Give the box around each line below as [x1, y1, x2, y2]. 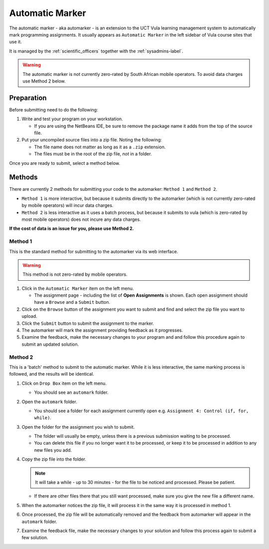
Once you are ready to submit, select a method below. [9, 160, 121, 166]
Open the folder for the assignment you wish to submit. [21, 424, 135, 430]
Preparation [9, 93, 47, 102]
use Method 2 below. [22, 78, 66, 84]
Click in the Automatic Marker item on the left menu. [21, 285, 134, 291]
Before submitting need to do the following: [9, 106, 98, 112]
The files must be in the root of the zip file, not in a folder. [34, 151, 152, 157]
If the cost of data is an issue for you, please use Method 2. [9, 225, 134, 232]
